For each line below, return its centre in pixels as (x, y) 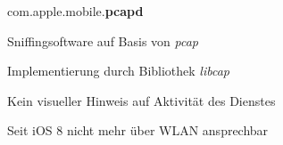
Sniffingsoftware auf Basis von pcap (103, 40)
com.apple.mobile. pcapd (75, 11)
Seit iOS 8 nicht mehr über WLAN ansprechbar (138, 130)
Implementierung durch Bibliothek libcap (119, 71)
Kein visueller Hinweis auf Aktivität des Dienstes (141, 100)
